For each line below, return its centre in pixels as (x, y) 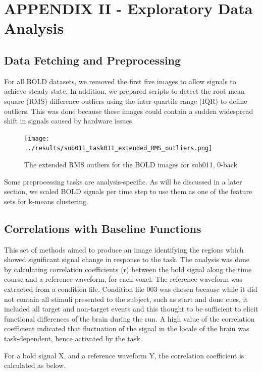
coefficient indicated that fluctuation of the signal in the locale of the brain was (127, 328)
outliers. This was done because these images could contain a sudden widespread (129, 111)
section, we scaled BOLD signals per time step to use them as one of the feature (128, 191)
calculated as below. (35, 365)
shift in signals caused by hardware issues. (69, 121)
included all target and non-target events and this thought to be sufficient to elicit (131, 309)
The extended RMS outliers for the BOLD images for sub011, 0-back (131, 165)
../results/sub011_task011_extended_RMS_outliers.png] (118, 148)
